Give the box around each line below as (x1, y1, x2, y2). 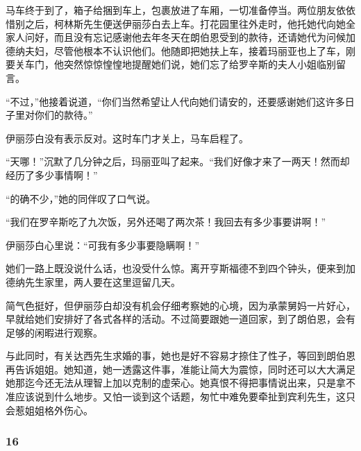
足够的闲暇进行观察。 (6, 325, 103, 339)
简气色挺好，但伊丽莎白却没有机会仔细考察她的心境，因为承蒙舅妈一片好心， (6, 298, 355, 312)
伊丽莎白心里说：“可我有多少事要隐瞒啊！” (6, 237, 200, 252)
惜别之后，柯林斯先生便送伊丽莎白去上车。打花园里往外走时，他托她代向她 (6, 16, 346, 31)
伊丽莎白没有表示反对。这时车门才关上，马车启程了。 (6, 130, 249, 145)
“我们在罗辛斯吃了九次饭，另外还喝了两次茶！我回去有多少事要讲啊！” (6, 214, 326, 229)
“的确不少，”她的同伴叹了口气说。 (6, 191, 156, 205)
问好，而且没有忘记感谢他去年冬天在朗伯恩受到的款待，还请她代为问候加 (24, 30, 355, 44)
